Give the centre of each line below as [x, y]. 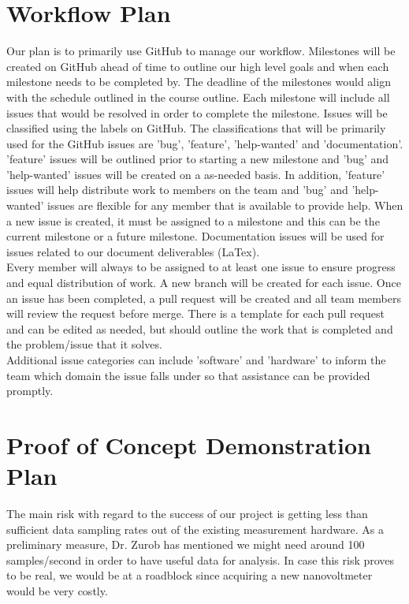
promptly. [30, 391]
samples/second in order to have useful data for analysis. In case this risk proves [201, 559]
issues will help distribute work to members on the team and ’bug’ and [177, 190]
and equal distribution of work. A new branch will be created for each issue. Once [204, 283]
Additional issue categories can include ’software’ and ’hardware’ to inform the [196, 360]
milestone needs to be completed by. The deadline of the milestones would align [199, 82]
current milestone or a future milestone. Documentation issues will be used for [195, 236]
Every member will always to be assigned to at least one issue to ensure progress [201, 267]
